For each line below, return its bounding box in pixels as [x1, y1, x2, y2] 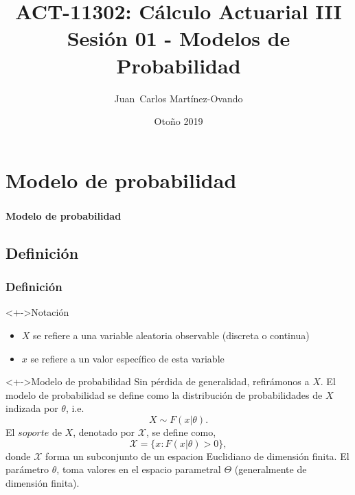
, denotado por [73, 424, 135, 439]
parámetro [5, 462, 49, 476]
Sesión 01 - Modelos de [67, 24, 290, 52]
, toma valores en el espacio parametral [56, 462, 221, 476]
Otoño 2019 [154, 114, 203, 128]
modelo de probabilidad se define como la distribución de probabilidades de [5, 387, 323, 402]
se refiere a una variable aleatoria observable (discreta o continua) [33, 327, 310, 342]
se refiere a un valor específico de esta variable [30, 351, 225, 365]
